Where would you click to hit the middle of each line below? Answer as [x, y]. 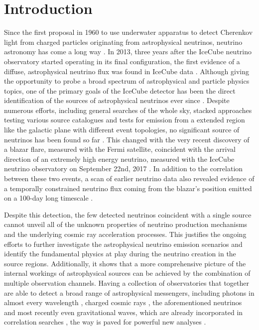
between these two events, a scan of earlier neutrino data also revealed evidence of [129, 178]
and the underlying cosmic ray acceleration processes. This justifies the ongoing [125, 234]
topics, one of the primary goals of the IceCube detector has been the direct [120, 90]
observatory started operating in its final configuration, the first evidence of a [122, 61]
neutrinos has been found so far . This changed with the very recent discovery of [127, 139]
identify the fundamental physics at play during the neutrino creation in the [120, 254]
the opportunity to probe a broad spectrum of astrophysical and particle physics [127, 81]
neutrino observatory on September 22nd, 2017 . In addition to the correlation [124, 168]
